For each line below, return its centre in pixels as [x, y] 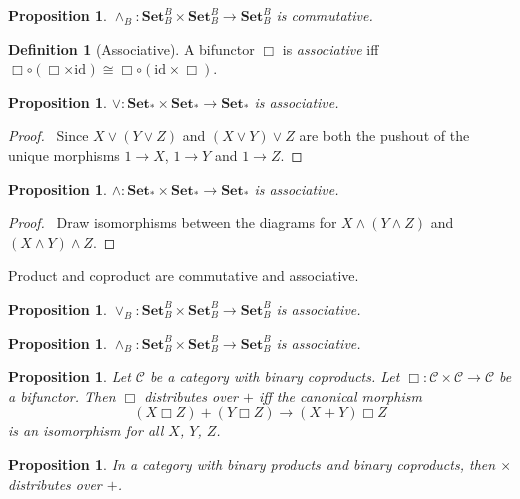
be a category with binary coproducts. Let [274, 376]
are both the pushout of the [384, 135]
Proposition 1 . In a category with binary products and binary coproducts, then [252, 463]
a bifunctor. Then [62, 395]
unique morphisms [64, 154]
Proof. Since [48, 135]
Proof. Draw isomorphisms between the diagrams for [172, 222]
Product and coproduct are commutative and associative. [183, 275]
